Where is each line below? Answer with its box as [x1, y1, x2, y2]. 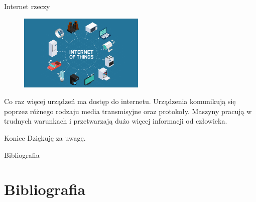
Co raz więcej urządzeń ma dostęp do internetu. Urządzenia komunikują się [4, 96, 236, 107]
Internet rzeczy [4, 1, 50, 11]
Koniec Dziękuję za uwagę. [4, 133, 86, 143]
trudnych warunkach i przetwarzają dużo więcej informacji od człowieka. [4, 116, 227, 126]
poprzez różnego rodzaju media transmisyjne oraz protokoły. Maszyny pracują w [4, 106, 252, 116]
